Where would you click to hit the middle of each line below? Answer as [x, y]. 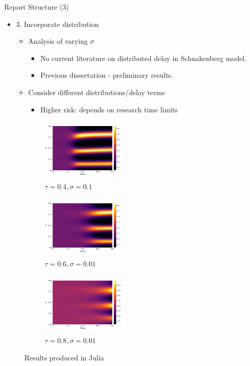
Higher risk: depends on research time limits [109, 109]
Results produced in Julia [64, 357]
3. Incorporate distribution [57, 24]
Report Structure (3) [37, 7]
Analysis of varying [58, 41]
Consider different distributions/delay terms [97, 92]
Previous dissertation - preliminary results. [107, 75]
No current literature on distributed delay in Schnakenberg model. [143, 58]
